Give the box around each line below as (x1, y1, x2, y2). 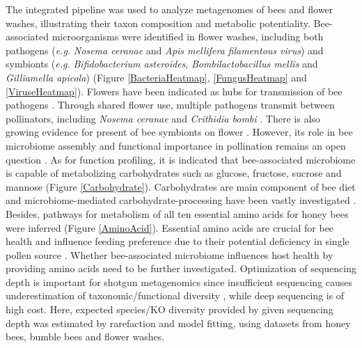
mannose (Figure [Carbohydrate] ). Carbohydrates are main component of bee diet (6, 179, 356, 193)
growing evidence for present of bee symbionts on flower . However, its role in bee (6, 125, 353, 139)
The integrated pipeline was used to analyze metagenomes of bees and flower (6, 2, 333, 16)
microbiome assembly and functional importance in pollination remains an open (6, 138, 346, 152)
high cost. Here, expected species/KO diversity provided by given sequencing (6, 302, 333, 317)
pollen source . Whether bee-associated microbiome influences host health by (6, 247, 333, 262)
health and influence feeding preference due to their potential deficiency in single (6, 234, 349, 248)
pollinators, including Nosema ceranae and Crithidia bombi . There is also (6, 111, 320, 125)
